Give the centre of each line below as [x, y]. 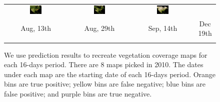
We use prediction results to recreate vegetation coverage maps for [106, 54]
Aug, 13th [36, 28]
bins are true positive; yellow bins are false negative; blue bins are [105, 84]
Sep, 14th [163, 28]
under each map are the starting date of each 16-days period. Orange [110, 74]
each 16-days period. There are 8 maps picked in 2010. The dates [104, 64]
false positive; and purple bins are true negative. [78, 93]
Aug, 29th [99, 28]
